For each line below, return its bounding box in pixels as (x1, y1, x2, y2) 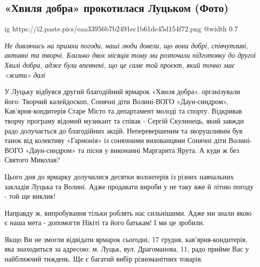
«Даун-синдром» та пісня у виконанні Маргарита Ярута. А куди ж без (25, 144, 240, 155)
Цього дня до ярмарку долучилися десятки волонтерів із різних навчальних (4, 171, 234, 181)
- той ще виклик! (4, 191, 56, 201)
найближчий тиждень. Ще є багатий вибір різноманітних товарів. (4, 254, 203, 264)
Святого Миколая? (4, 154, 60, 165)
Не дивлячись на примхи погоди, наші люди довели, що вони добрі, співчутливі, (4, 40, 249, 50)
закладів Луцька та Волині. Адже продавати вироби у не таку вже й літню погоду (4, 181, 254, 191)
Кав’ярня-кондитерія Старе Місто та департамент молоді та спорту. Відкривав (4, 106, 242, 116)
